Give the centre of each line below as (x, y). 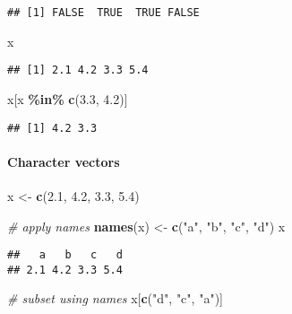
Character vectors (64, 161)
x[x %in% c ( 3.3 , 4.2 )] (68, 98)
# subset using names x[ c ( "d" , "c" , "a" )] (115, 298)
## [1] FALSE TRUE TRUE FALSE (103, 13)
